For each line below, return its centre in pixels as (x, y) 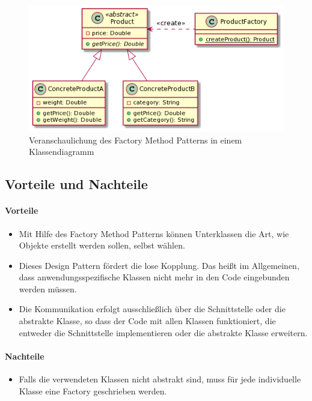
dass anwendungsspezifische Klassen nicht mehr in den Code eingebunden (154, 277)
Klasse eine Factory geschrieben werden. (93, 390)
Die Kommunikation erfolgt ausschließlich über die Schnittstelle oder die (152, 309)
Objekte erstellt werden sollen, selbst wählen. (102, 245)
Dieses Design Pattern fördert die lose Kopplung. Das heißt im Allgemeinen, (159, 265)
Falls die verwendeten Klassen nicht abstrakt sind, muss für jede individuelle (160, 379)
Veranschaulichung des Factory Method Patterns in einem (136, 140)
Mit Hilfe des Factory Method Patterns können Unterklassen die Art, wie (154, 233)
